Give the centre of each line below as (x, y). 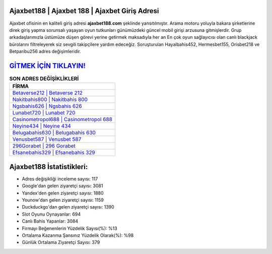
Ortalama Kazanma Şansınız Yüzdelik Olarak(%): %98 (78, 235)
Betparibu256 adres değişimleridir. (45, 52)
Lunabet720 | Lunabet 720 (44, 113)
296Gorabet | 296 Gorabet (44, 146)
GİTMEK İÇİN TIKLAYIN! (47, 66)
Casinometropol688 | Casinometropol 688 (62, 120)
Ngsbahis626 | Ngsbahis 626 (47, 106)
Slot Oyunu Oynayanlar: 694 (51, 214)
